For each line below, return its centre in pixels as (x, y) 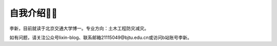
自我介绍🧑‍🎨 (33, 13)
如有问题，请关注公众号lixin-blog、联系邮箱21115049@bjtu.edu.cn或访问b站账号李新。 (101, 37)
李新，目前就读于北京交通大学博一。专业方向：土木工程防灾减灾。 (79, 28)
